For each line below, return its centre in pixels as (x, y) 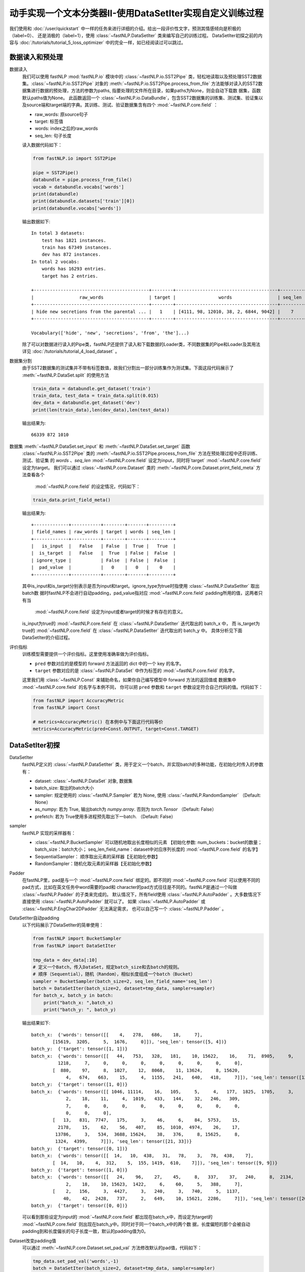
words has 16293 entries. (74, 269)
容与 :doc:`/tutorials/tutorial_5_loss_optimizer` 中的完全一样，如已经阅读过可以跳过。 (98, 43)
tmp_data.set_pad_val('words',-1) (76, 1261)
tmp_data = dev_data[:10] (65, 960)
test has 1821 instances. (74, 240)
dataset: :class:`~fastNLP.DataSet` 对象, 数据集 (84, 780)
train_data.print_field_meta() (72, 500)
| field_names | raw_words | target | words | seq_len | (104, 532)
